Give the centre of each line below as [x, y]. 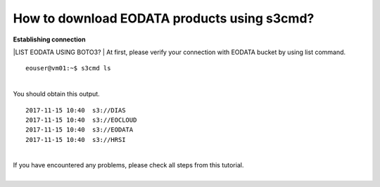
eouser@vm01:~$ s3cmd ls [68, 68]
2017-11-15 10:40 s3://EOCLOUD [81, 120]
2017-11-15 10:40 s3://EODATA [80, 130]
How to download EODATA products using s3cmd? [164, 18]
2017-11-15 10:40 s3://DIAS [76, 110]
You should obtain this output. [56, 94]
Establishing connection [49, 39]
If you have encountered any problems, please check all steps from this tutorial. [128, 165]
